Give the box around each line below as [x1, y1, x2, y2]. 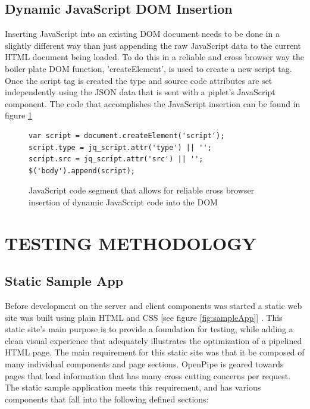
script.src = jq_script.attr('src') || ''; [29, 155, 203, 164]
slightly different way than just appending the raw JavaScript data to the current [5, 39, 301, 51]
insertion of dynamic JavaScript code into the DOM [29, 195, 218, 208]
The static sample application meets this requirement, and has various [5, 381, 261, 394]
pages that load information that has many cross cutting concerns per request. [5, 369, 291, 382]
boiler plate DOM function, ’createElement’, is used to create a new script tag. [5, 62, 292, 74]
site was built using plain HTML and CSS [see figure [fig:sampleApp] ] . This [5, 311, 283, 323]
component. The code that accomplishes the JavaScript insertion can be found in [5, 97, 300, 110]
